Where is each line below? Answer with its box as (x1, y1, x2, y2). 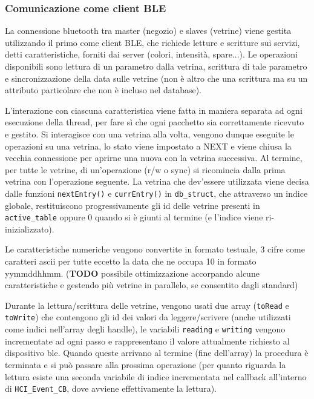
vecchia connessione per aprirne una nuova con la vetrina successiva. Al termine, (5, 151, 303, 164)
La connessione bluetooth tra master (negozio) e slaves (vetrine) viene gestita (5, 24, 292, 37)
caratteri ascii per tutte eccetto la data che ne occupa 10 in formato (5, 255, 257, 268)
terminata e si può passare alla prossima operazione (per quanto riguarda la (5, 358, 286, 371)
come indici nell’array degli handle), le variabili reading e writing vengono (5, 323, 286, 335)
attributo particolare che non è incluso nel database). (5, 84, 202, 96)
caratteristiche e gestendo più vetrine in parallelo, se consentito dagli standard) (5, 279, 298, 291)
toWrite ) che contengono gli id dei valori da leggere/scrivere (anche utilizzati (5, 311, 291, 323)
